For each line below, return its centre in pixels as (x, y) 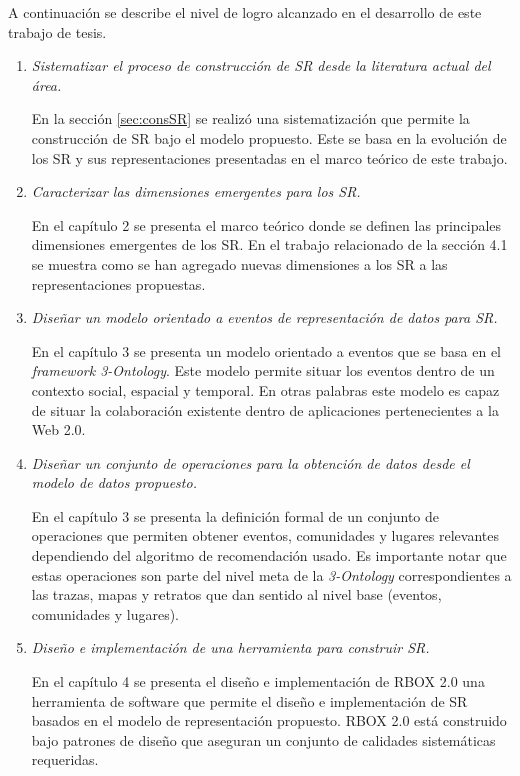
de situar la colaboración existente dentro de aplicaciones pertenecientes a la (265, 409)
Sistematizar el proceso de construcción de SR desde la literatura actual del (261, 65)
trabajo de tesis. (57, 31)
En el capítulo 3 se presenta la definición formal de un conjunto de (235, 515)
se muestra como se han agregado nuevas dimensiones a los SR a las (239, 263)
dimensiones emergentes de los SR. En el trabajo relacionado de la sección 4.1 (269, 244)
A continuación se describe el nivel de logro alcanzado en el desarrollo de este (245, 12)
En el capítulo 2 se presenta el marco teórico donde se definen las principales (266, 224)
